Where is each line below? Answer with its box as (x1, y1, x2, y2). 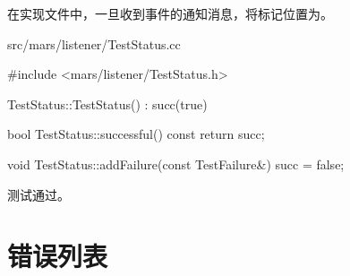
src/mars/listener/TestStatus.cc (7, 34, 181, 53)
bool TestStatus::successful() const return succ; (7, 125, 265, 143)
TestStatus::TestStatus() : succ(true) (7, 94, 208, 113)
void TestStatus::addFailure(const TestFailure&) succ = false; (7, 154, 345, 173)
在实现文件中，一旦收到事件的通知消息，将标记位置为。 (7, 4, 333, 22)
